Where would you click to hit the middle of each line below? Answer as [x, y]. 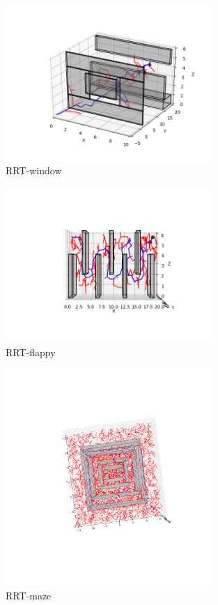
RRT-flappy [31, 352]
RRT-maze [29, 595]
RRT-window [34, 170]
